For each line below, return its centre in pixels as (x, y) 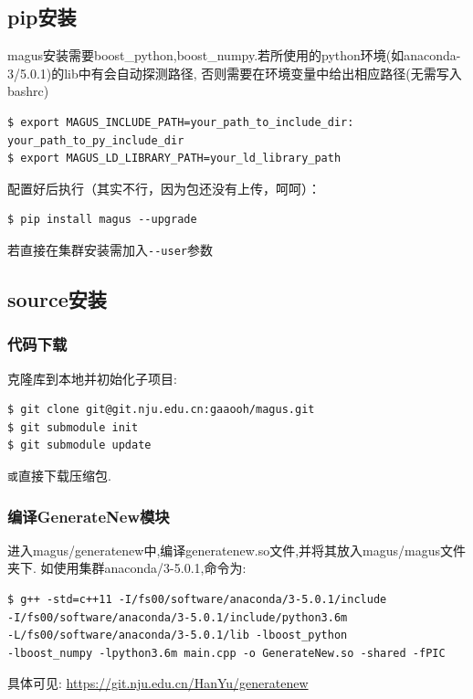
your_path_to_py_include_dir (96, 140)
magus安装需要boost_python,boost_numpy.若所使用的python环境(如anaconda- (234, 55)
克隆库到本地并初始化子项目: (92, 378)
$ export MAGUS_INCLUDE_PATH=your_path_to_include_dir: (181, 122)
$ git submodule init (73, 427)
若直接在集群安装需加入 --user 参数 (110, 249)
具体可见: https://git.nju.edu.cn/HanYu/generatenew (158, 683)
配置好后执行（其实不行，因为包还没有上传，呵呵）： (164, 188)
